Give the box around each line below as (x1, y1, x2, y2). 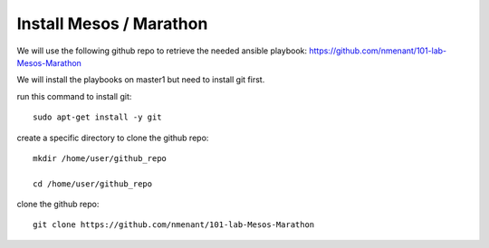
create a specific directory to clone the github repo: (16, 132, 209, 143)
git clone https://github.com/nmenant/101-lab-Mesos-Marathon (33, 220, 315, 230)
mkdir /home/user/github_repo (33, 153, 168, 163)
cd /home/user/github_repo (33, 178, 153, 189)
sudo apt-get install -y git (33, 112, 162, 122)
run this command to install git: (16, 91, 132, 101)
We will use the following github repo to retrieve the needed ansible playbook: (16, 45, 308, 56)
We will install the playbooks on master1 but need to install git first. (16, 74, 265, 85)
